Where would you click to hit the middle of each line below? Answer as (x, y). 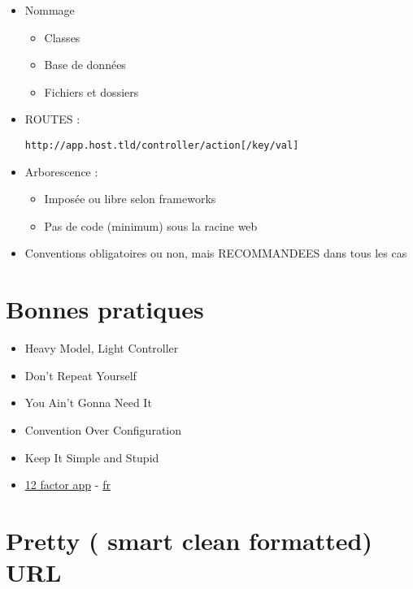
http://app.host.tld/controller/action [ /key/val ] (162, 145)
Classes (62, 37)
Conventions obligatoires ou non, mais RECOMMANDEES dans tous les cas (216, 253)
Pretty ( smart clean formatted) (189, 540)
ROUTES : (52, 119)
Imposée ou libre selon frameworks (130, 199)
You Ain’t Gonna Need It (88, 403)
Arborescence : (61, 171)
